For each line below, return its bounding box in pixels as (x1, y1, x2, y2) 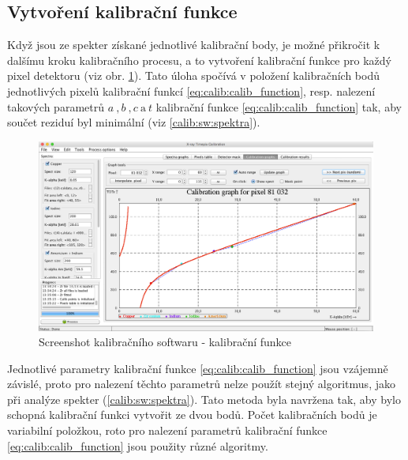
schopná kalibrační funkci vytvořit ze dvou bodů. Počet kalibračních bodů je (7, 406, 377, 423)
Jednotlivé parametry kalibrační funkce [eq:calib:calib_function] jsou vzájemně (7, 360, 388, 376)
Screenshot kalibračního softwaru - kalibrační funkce (39, 334, 292, 350)
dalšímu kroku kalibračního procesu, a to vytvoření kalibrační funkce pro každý (7, 51, 391, 68)
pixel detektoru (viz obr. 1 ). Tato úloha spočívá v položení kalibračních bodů (7, 67, 380, 84)
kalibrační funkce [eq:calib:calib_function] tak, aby (155, 98, 402, 115)
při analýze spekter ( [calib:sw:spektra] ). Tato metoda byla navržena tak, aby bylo (7, 390, 401, 407)
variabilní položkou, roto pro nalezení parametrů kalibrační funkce (7, 422, 328, 439)
